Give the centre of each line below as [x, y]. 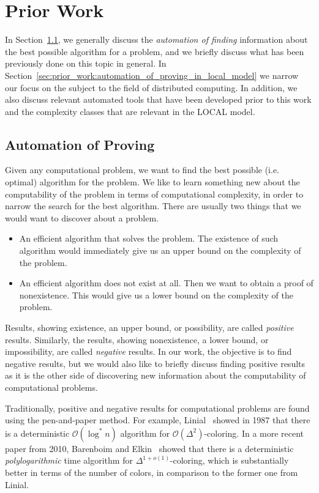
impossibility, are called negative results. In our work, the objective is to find [148, 351]
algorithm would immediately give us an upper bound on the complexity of [160, 250]
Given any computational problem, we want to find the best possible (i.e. [142, 170]
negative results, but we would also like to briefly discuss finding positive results [155, 363]
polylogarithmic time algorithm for [69, 460]
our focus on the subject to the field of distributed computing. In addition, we [151, 87]
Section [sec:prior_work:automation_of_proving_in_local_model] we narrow [152, 75]
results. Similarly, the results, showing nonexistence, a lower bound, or [137, 339]
